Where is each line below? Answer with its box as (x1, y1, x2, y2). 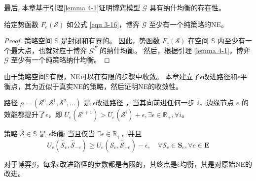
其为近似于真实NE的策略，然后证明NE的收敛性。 (24, 81, 183, 91)
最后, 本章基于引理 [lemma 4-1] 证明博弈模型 (4, 2, 141, 12)
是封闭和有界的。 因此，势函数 (61, 35, 160, 46)
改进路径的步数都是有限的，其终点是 (60, 158, 178, 169)
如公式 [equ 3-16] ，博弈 (66, 19, 140, 29)
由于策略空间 (4, 71, 45, 81)
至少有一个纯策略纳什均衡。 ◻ (11, 55, 110, 65)
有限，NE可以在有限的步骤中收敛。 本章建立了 (49, 71, 200, 81)
